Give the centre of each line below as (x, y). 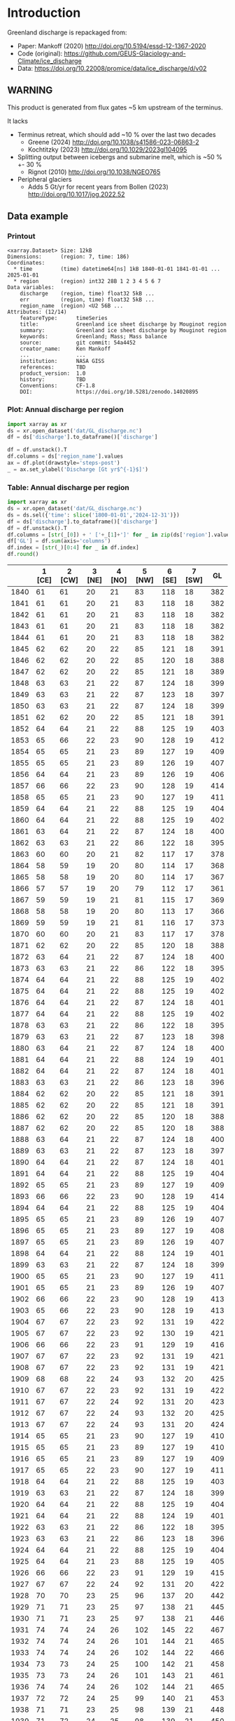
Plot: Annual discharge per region (65, 410)
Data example (38, 217)
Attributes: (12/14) (37, 312)
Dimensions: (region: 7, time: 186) (69, 257)
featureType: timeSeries (64, 318)
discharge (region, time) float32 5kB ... (87, 294)
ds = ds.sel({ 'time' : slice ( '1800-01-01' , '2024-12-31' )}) (93, 515)
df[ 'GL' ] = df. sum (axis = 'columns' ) (59, 541)
